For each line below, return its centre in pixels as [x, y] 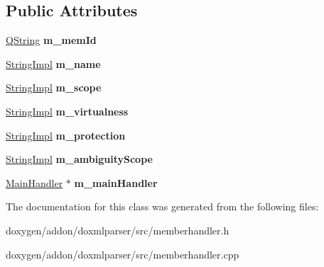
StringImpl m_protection [66, 135]
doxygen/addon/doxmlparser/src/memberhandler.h [118, 230]
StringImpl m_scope [54, 87]
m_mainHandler [116, 182]
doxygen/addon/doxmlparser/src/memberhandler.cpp [123, 254]
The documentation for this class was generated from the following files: [162, 206]
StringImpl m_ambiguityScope [79, 159]
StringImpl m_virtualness [67, 111]
